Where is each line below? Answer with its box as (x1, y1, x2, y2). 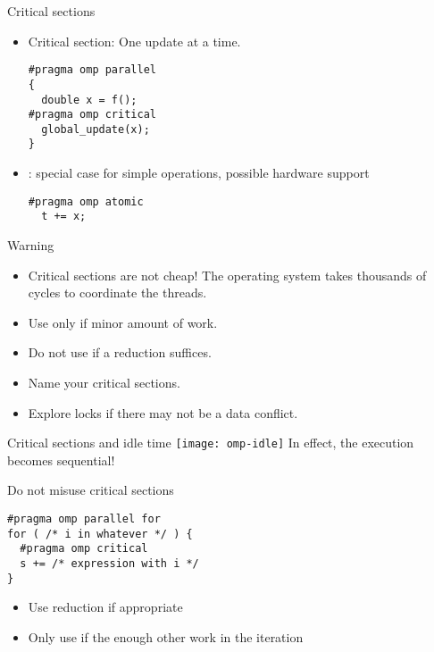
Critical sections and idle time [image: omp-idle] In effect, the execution (7, 433, 414, 452)
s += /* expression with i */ (20, 557, 199, 570)
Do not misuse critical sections (7, 481, 174, 499)
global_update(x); (41, 122, 150, 136)
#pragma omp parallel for (7, 513, 161, 526)
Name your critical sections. (28, 373, 180, 391)
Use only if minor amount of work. (28, 313, 218, 331)
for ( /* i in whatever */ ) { (7, 527, 193, 540)
